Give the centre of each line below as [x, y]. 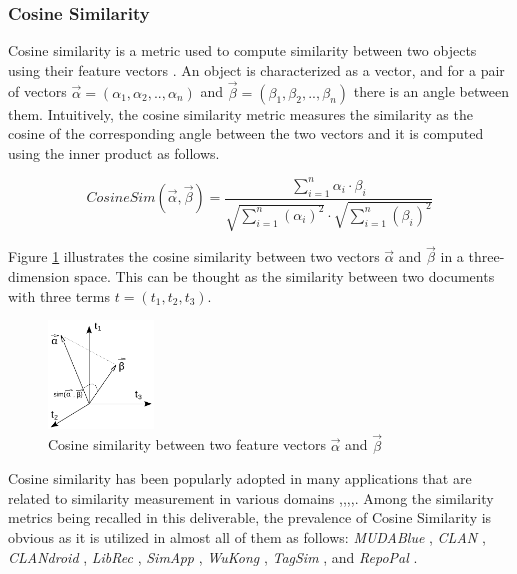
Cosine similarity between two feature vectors [187, 444]
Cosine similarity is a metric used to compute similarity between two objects [242, 50]
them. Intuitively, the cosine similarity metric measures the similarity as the [240, 113]
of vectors [37, 91]
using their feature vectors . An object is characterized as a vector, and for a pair [256, 69]
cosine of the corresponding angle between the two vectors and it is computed [246, 133]
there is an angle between [431, 91]
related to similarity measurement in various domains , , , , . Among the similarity [251, 497]
